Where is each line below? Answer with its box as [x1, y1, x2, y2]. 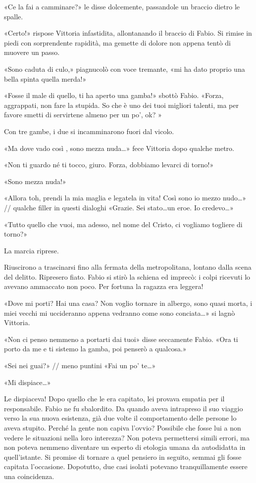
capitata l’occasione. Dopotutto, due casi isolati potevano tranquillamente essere [4, 461, 248, 472]
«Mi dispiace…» [4, 377, 51, 387]
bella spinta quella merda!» [4, 73, 87, 84]
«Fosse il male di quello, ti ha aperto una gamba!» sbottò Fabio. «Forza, [4, 90, 224, 100]
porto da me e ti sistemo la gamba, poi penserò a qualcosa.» [4, 343, 187, 354]
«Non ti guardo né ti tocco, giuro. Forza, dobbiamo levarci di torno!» [4, 159, 214, 170]
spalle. [4, 11, 23, 21]
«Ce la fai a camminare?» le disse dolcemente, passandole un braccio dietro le [4, 1, 240, 11]
